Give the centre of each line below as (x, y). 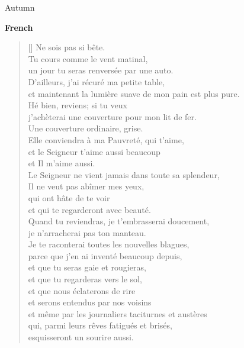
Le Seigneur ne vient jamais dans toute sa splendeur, (124, 174)
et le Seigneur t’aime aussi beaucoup (94, 151)
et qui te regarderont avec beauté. (89, 209)
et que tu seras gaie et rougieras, (87, 267)
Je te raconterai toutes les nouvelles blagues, (109, 244)
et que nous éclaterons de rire (82, 290)
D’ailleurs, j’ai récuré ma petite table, (97, 81)
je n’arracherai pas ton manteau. (87, 232)
